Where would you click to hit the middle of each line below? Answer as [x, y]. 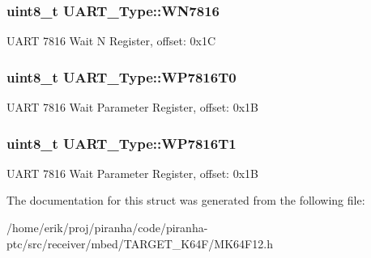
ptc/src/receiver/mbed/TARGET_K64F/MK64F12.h [140, 243]
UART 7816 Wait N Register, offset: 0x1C [111, 41]
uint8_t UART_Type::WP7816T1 [122, 143]
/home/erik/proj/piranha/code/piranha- [107, 228]
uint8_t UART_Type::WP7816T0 [122, 76]
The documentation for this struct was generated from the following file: [186, 200]
